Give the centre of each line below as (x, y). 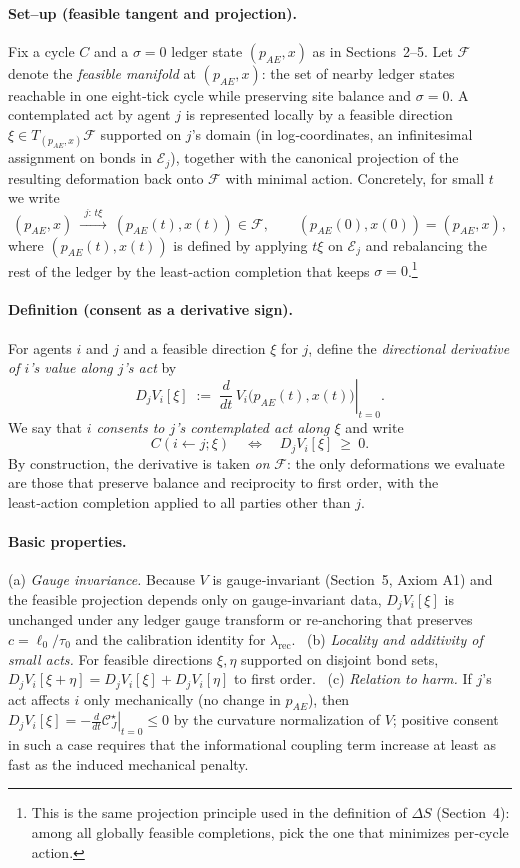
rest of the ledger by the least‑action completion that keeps (189, 270)
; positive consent (445, 719)
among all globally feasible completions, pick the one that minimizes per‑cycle (270, 831)
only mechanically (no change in (182, 698)
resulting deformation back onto (106, 177)
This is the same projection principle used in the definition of (219, 812)
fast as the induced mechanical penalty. (128, 763)
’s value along (71, 367)
